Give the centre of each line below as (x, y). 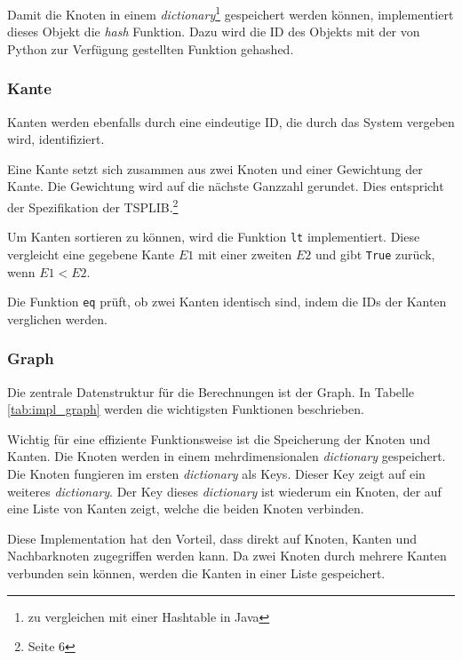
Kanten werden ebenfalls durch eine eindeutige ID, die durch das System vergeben (231, 121)
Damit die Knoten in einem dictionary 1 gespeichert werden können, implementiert (231, 13)
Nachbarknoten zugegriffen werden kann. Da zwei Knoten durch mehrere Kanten (227, 556)
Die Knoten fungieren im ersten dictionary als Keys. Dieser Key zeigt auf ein (216, 474)
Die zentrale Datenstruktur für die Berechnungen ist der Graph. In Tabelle (211, 391)
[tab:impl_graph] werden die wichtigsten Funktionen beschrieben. (186, 409)
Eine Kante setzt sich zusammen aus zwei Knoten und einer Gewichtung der (215, 168)
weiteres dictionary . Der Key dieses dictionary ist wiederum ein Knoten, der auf (224, 491)
